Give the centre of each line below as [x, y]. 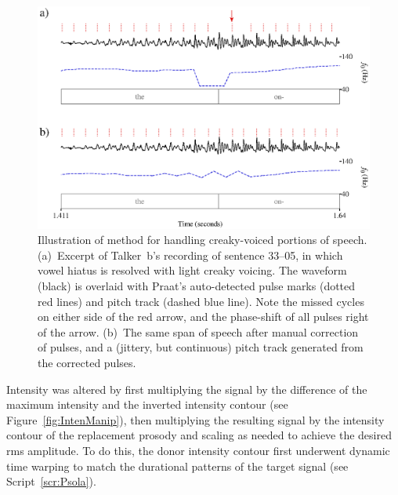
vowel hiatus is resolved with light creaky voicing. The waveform [192, 270]
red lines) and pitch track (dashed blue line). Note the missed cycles [201, 301]
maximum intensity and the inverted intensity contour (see [147, 404]
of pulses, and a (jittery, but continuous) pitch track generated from [201, 347]
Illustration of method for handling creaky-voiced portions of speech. [203, 240]
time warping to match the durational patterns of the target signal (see [177, 466]
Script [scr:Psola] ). [51, 481]
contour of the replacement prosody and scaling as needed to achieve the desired [199, 435]
